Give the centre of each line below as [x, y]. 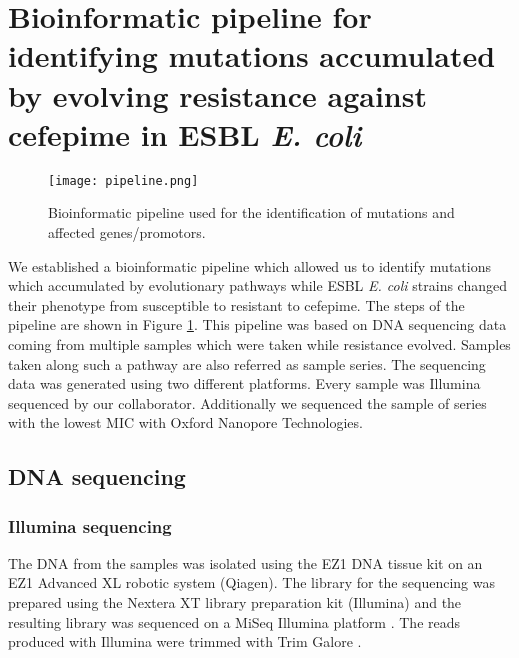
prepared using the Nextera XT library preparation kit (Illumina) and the [235, 602]
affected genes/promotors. [127, 231]
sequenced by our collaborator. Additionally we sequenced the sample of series [247, 402]
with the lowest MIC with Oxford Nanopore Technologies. [185, 422]
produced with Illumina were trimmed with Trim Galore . [185, 641]
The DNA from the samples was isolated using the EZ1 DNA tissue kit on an [245, 562]
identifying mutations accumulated [252, 55]
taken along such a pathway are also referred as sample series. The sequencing [247, 363]
